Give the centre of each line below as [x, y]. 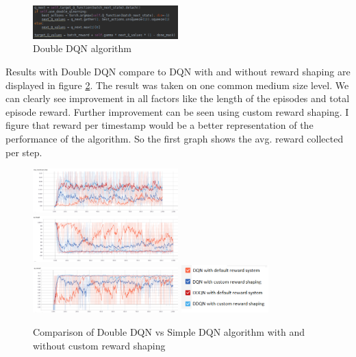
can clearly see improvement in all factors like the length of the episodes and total [178, 98]
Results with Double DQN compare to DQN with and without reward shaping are [178, 71]
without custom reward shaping [99, 345]
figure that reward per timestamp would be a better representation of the [160, 125]
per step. [24, 152]
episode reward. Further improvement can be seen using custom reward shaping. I [177, 111]
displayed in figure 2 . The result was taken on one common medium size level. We [177, 85]
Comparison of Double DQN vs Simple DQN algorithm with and [169, 331]
